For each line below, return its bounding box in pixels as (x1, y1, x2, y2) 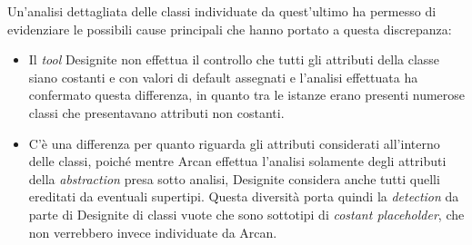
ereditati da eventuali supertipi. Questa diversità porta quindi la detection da (28, 187, 459, 206)
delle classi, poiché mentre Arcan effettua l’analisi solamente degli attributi (28, 152, 447, 171)
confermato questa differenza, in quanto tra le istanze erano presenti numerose (28, 85, 466, 104)
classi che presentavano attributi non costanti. (28, 103, 285, 122)
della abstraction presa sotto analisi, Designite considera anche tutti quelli (28, 169, 440, 188)
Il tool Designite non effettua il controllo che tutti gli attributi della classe (28, 50, 440, 69)
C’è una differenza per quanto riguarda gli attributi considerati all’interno (28, 133, 440, 152)
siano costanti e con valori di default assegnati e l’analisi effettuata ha (28, 67, 418, 86)
